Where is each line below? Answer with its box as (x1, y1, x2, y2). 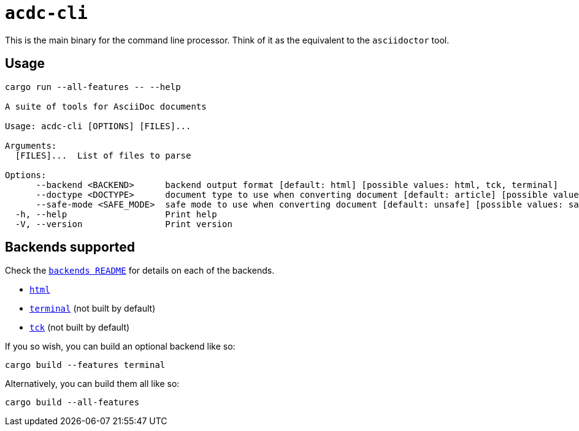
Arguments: (5, 140, 57, 151)
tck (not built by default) (29, 322, 130, 333)
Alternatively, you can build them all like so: (5, 378, 180, 389)
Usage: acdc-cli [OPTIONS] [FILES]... (5, 121, 191, 131)
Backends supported (5, 239, 136, 255)
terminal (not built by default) (29, 303, 156, 314)
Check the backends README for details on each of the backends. (5, 265, 275, 276)
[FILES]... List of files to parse (15, 150, 191, 160)
